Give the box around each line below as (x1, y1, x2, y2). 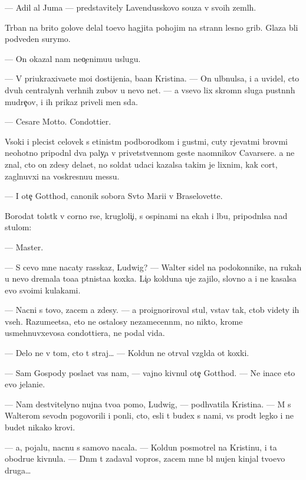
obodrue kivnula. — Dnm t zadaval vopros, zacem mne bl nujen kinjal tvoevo (5, 452, 285, 465)
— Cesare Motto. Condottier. (5, 115, 111, 128)
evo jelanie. (5, 378, 45, 390)
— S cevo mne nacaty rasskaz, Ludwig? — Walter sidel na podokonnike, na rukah (5, 260, 302, 273)
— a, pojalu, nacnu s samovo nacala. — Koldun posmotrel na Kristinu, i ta (5, 440, 277, 453)
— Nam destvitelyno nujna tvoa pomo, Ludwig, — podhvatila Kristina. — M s (5, 397, 291, 410)
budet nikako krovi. (5, 421, 75, 433)
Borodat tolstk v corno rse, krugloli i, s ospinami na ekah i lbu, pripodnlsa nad (5, 209, 288, 221)
